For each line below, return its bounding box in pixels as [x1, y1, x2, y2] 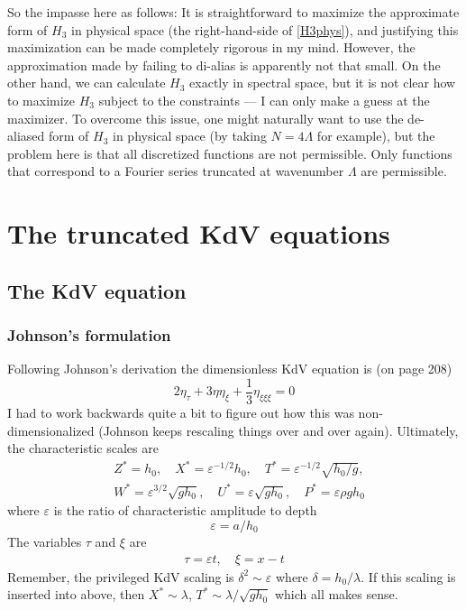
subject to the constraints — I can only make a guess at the [98, 90, 430, 109]
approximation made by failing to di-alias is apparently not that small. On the [7, 55, 441, 74]
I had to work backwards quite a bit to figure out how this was [7, 402, 354, 421]
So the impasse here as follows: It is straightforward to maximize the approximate [7, 3, 460, 21]
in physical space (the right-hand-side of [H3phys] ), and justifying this [71, 20, 459, 39]
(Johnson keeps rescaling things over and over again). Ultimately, [98, 421, 459, 439]
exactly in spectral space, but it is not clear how [189, 73, 456, 92]
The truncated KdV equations [7, 215, 390, 252]
